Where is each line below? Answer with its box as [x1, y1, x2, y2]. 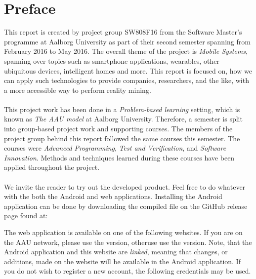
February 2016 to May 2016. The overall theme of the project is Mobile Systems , [4, 46, 248, 56]
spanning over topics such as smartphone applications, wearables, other [4, 55, 219, 66]
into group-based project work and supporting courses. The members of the [4, 123, 233, 134]
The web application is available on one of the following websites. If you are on [4, 227, 243, 237]
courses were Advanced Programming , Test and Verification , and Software [4, 143, 226, 153]
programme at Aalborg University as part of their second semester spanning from [4, 36, 251, 46]
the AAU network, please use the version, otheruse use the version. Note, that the [4, 237, 252, 247]
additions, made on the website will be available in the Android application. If [4, 256, 241, 266]
